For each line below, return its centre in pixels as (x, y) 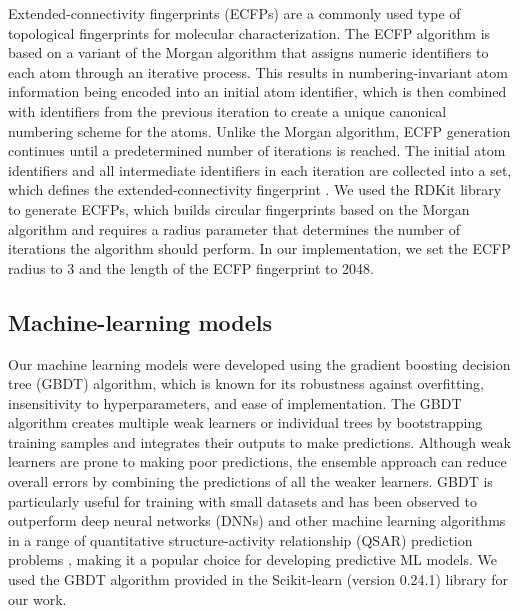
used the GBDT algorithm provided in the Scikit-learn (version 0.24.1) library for (258, 579)
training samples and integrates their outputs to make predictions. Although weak (260, 441)
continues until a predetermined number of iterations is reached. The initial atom (257, 150)
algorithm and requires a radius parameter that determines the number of (234, 228)
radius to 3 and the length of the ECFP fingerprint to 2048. (191, 267)
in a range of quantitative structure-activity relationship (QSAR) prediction (240, 539)
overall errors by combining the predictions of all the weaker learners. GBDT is (250, 481)
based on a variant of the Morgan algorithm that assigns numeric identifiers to (248, 52)
